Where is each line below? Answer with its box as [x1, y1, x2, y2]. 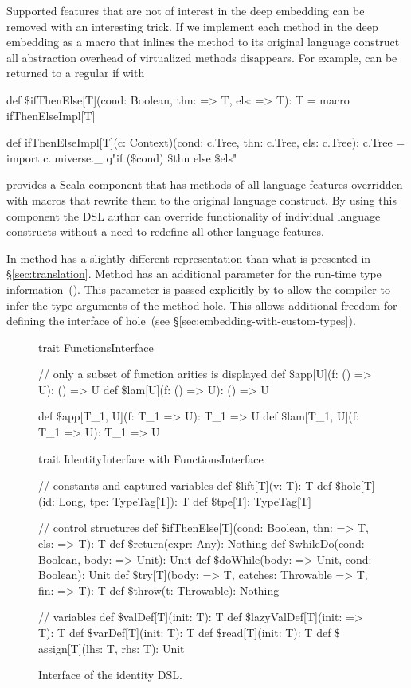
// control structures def [38, 519, 158, 536]
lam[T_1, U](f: [287, 408, 359, 424]
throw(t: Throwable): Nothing [133, 581, 280, 598]
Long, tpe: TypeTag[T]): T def [58, 492, 208, 509]
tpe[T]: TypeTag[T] [217, 492, 311, 509]
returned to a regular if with [6, 64, 145, 81]
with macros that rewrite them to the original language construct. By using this [6, 191, 397, 208]
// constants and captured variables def [38, 477, 232, 494]
